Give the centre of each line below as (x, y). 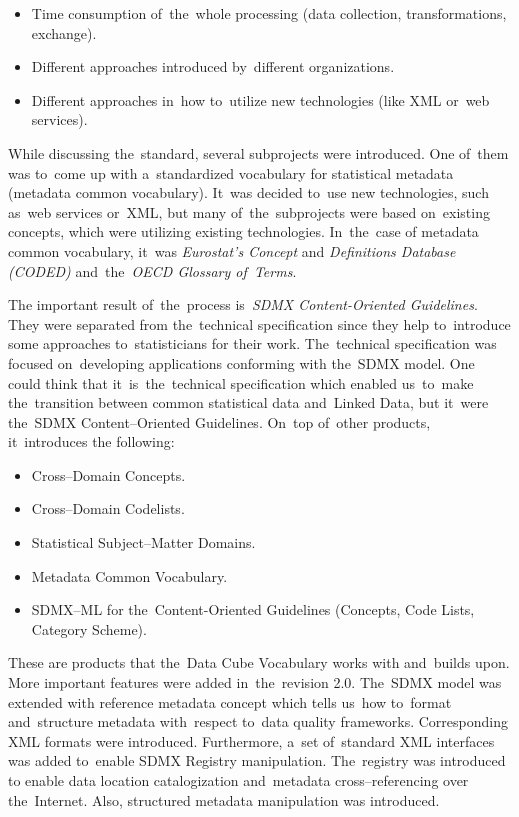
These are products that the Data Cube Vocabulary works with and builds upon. (259, 662)
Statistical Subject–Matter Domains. (143, 542)
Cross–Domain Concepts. (108, 474)
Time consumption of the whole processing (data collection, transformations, (269, 13)
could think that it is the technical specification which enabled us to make (241, 382)
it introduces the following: (91, 441)
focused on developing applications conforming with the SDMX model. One (241, 362)
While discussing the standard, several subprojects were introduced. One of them (258, 152)
